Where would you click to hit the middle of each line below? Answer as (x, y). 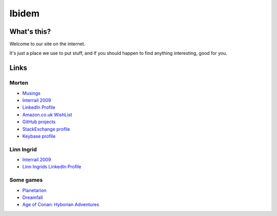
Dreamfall (33, 198)
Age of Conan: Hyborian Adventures (61, 205)
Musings (31, 93)
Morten (19, 83)
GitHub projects (39, 122)
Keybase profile (39, 136)
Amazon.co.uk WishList (47, 114)
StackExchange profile (46, 129)
